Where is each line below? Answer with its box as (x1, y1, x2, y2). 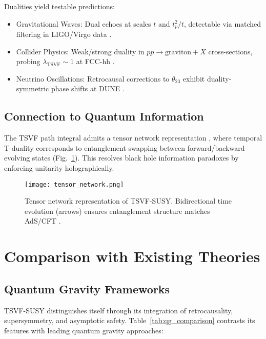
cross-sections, (208, 46, 253, 56)
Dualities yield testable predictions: (4, 1, 115, 11)
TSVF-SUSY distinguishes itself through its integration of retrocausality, (4, 305, 233, 315)
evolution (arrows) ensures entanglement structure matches (25, 205, 210, 216)
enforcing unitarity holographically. (4, 163, 114, 173)
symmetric (16, 83, 49, 94)
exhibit (182, 73, 205, 84)
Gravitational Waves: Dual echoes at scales (16, 18, 151, 29)
